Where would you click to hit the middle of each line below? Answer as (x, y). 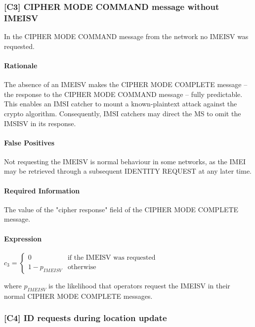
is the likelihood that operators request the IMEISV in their (139, 285)
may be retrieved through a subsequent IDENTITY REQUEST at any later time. (128, 171)
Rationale (21, 65)
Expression (23, 238)
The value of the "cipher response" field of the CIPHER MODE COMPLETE (121, 209)
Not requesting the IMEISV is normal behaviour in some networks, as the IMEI (125, 161)
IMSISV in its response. (40, 123)
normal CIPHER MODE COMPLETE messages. (78, 296)
